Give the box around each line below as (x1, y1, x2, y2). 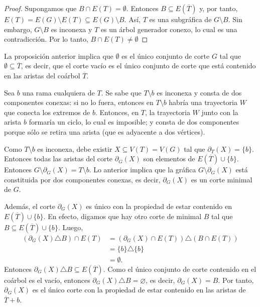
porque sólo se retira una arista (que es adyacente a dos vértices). (4, 126, 205, 137)
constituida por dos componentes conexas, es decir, (4, 174, 161, 184)
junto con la (201, 107, 238, 117)
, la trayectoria (145, 107, 190, 117)
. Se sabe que (101, 87, 142, 97)
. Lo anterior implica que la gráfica (89, 164, 196, 175)
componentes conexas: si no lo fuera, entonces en (4, 97, 154, 108)
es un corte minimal (191, 174, 252, 184)
